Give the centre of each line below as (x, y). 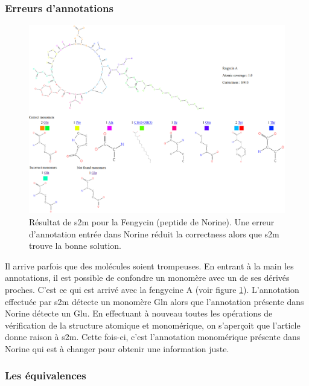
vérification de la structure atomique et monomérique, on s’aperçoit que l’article (153, 325)
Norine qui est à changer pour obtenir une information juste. (117, 348)
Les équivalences (46, 375)
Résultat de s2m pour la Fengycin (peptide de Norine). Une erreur (152, 222)
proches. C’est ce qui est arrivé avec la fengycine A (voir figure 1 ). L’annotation (152, 289)
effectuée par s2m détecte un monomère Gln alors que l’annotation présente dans (154, 301)
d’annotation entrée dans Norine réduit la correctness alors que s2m (154, 233)
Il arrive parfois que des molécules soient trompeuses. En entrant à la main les (149, 265)
